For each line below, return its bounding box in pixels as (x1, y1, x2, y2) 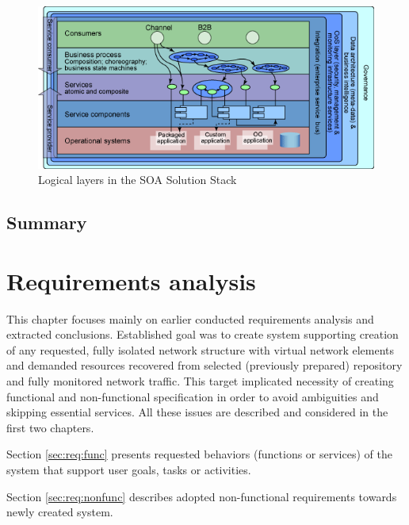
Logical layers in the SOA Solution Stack (38, 171, 237, 188)
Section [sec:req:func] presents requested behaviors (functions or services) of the (6, 446, 392, 462)
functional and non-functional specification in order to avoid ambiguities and (6, 388, 379, 404)
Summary (6, 210, 87, 235)
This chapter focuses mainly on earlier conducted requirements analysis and (6, 310, 374, 327)
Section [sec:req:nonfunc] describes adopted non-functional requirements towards (6, 488, 397, 504)
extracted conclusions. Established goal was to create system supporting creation (6, 326, 399, 343)
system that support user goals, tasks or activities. (6, 462, 251, 478)
